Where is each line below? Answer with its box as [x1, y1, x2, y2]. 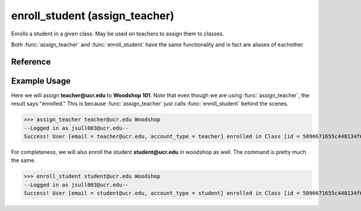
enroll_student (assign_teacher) [11, 9, 174, 22]
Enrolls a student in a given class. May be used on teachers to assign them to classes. [11, 30, 224, 37]
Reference [11, 57, 51, 67]
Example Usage [11, 76, 71, 86]
